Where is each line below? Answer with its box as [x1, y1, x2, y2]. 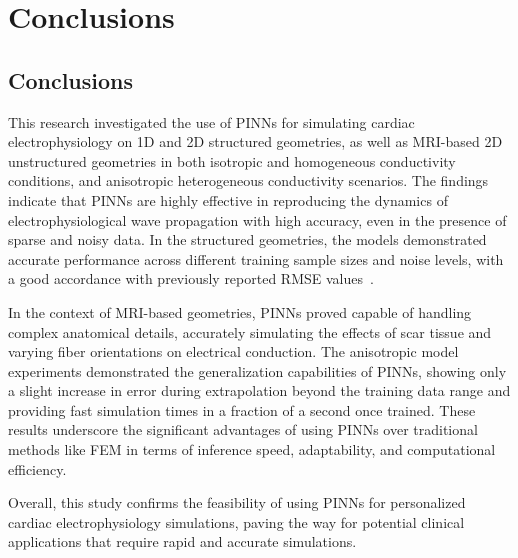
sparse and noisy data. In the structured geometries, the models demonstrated [8, 229, 487, 250]
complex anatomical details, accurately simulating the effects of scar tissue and [8, 321, 492, 342]
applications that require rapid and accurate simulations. [8, 531, 357, 552]
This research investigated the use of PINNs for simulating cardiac [8, 111, 415, 132]
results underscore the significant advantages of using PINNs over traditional [8, 419, 478, 440]
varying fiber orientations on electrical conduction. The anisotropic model [8, 341, 459, 362]
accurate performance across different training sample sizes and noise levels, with [8, 248, 504, 269]
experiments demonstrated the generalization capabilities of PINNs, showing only [8, 360, 507, 381]
